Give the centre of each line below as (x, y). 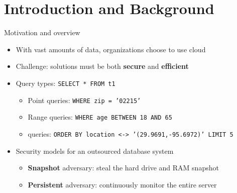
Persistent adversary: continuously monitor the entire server (122, 184)
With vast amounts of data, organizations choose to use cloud (111, 49)
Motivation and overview (42, 32)
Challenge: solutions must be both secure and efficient (102, 66)
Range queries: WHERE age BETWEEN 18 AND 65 (100, 117)
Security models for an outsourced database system (95, 151)
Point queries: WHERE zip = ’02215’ (84, 100)
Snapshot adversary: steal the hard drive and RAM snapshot (123, 168)
